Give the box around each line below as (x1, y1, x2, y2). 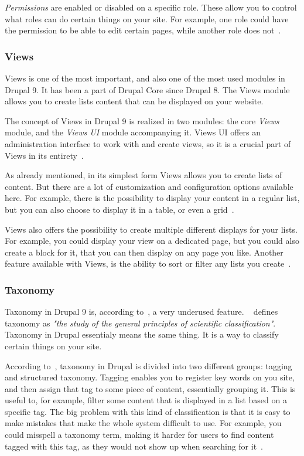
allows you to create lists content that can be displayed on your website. (5, 95, 264, 107)
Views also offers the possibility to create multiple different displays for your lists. (5, 223, 298, 235)
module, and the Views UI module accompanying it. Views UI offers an (5, 126, 261, 138)
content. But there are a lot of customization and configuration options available (5, 180, 293, 192)
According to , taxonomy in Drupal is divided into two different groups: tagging (5, 359, 292, 372)
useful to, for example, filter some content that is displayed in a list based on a (5, 394, 287, 406)
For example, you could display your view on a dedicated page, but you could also (5, 234, 299, 247)
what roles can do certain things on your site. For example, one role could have (5, 12, 289, 25)
